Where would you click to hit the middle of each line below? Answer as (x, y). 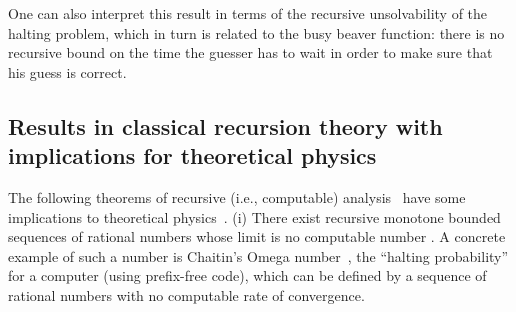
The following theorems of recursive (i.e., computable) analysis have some (237, 196)
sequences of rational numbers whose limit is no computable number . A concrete (257, 236)
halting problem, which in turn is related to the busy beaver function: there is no (256, 32)
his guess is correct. (67, 71)
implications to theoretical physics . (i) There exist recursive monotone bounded (254, 216)
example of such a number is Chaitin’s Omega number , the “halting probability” (258, 255)
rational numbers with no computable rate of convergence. (186, 294)
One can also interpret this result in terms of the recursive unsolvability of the (248, 13)
